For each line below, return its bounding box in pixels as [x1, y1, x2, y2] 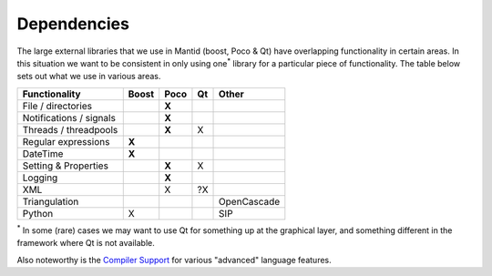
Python [22, 207, 54, 220]
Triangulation [22, 195, 79, 208]
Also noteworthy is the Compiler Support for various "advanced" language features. [16, 254, 332, 265]
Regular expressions [22, 135, 110, 148]
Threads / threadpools [22, 123, 118, 136]
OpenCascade [219, 195, 281, 208]
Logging [22, 171, 58, 184]
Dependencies [16, 14, 129, 34]
